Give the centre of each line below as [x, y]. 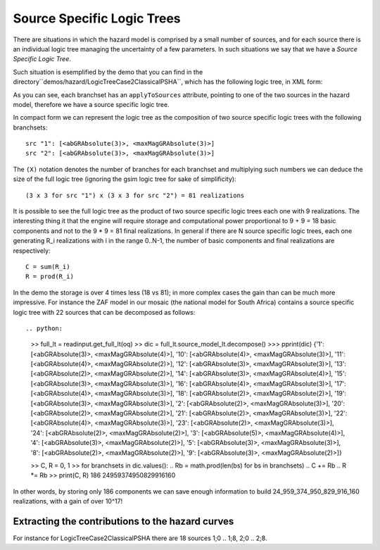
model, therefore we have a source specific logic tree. [91, 104]
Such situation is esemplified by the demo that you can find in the [108, 72]
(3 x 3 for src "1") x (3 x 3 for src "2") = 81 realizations [135, 195]
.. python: [44, 328]
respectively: [32, 251]
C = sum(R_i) [48, 267]
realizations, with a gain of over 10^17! [68, 501]
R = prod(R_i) [50, 277]
